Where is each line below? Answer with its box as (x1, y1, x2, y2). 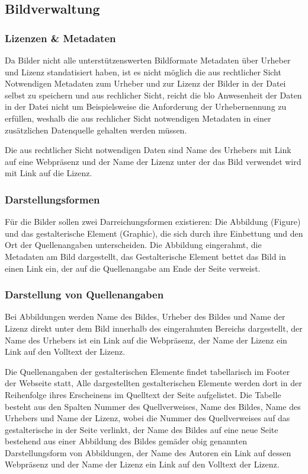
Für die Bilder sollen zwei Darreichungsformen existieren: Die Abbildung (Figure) (5, 215, 301, 228)
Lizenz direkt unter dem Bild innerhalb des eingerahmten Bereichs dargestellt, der (5, 322, 303, 334)
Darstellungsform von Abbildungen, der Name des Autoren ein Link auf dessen (5, 446, 291, 459)
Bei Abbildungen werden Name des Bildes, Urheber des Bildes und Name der (5, 310, 285, 323)
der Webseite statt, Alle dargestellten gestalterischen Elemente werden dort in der (5, 377, 302, 389)
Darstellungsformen (5, 192, 100, 206)
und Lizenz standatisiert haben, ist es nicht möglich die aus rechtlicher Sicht (5, 65, 281, 78)
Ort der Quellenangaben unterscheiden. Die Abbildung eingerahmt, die (5, 238, 262, 251)
